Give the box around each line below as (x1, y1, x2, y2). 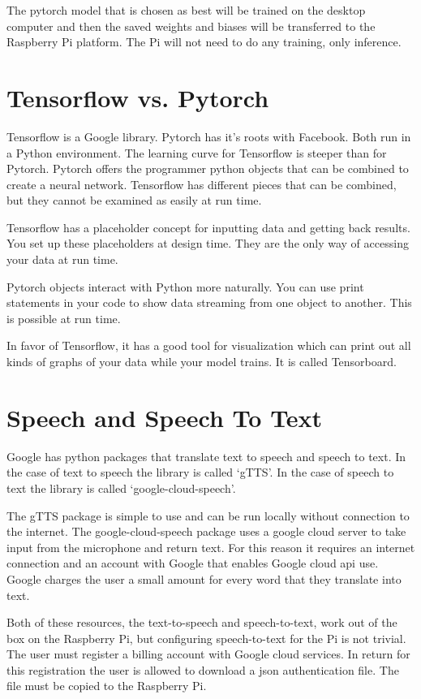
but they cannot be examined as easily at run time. (6, 192, 262, 209)
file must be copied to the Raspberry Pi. (6, 677, 207, 694)
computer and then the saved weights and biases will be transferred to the (6, 17, 376, 34)
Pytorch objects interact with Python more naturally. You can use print (6, 278, 364, 295)
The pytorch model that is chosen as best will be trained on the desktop (6, 2, 366, 18)
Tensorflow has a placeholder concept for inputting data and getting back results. (6, 218, 410, 235)
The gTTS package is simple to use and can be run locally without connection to (6, 507, 410, 524)
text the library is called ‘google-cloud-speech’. (6, 479, 236, 496)
